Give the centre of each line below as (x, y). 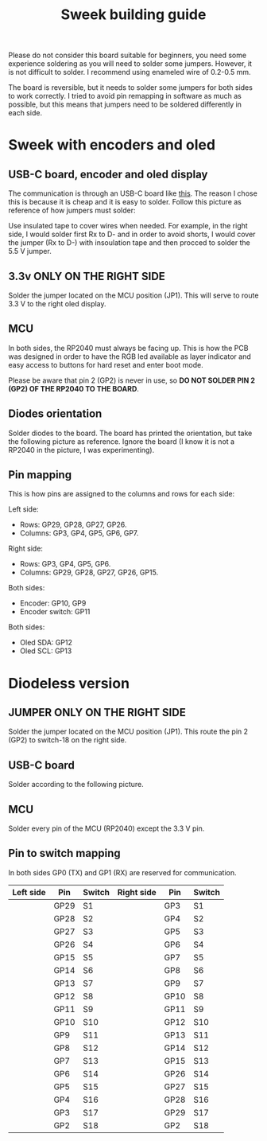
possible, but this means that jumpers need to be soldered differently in (125, 104)
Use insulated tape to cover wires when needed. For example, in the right (128, 226)
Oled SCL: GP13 (46, 651)
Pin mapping (40, 475)
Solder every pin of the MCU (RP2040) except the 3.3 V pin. (106, 828)
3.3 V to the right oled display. (57, 304)
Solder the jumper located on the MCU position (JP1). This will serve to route (133, 295)
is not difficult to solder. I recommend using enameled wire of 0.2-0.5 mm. (130, 72)
